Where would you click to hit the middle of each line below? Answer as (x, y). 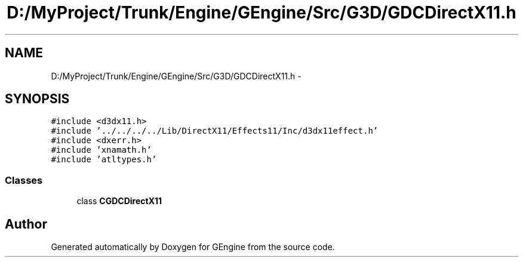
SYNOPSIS (37, 99)
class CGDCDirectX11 (119, 201)
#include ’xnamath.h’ (101, 150)
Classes (24, 180)
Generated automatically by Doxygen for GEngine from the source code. (193, 247)
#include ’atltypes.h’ (104, 160)
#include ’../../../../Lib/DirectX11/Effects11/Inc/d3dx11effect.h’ (215, 131)
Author (26, 224)
